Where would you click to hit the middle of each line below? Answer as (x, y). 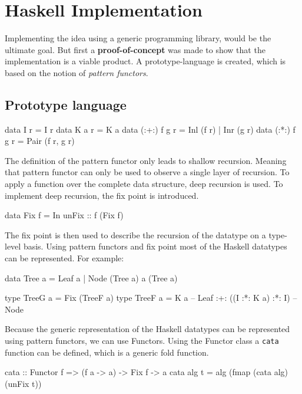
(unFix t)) (23, 383)
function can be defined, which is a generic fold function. (107, 352)
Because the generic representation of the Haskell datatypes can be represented (147, 329)
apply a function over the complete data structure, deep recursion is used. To (144, 184)
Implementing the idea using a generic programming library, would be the (138, 38)
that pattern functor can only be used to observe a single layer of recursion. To (147, 172)
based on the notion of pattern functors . (77, 72)
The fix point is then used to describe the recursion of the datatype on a (135, 234)
